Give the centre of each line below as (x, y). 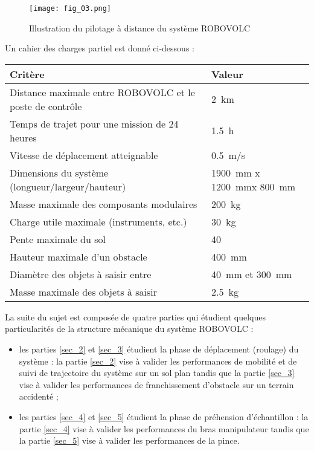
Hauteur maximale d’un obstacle (78, 256)
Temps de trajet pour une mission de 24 (94, 123)
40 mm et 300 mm (252, 274)
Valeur (227, 74)
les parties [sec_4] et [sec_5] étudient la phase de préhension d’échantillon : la (164, 417)
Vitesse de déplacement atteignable (84, 155)
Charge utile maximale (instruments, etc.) (98, 221)
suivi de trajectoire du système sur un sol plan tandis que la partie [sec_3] (157, 373)
